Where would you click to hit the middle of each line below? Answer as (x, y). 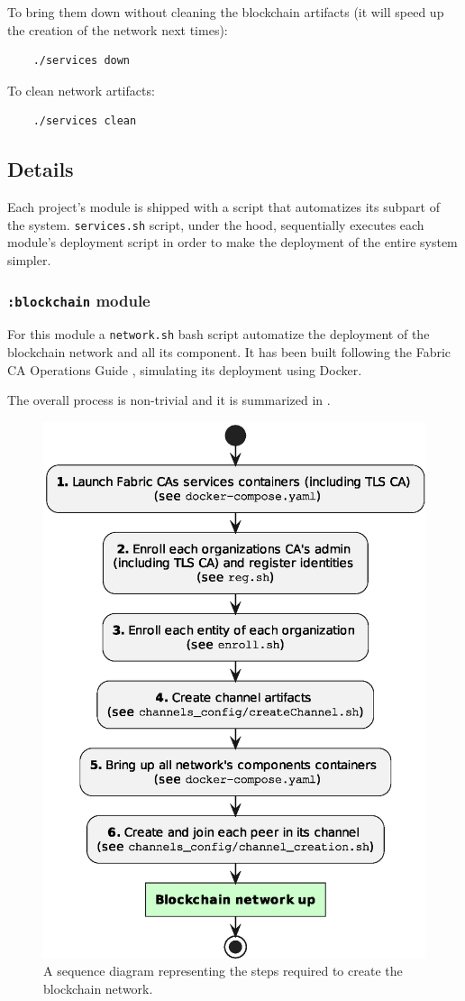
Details (41, 169)
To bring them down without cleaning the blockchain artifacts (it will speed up (226, 12)
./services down (82, 61)
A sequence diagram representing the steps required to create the (223, 971)
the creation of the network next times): (118, 29)
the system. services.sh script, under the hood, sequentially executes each (216, 224)
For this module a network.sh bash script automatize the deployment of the (219, 334)
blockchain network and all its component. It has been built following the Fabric (229, 352)
